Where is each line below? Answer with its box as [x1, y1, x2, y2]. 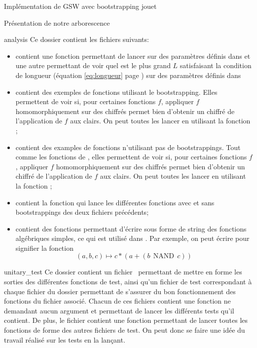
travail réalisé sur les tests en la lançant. [4, 334, 125, 345]
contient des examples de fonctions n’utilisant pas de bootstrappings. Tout [15, 142, 241, 152]
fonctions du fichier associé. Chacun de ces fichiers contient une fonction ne [4, 296, 231, 306]
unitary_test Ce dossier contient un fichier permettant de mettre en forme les [4, 267, 242, 277]
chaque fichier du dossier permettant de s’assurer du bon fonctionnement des [4, 286, 236, 296]
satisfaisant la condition [180, 60, 252, 71]
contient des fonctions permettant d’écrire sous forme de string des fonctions [15, 223, 247, 233]
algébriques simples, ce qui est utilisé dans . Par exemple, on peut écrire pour [15, 233, 250, 243]
